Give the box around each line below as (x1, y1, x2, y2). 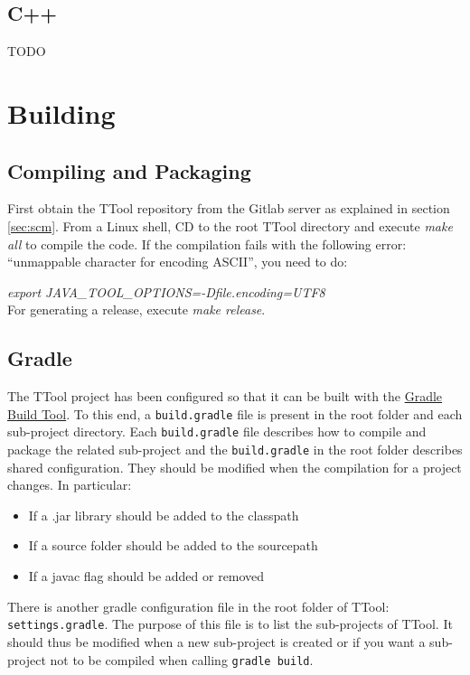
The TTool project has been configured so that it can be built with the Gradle (7, 387, 443, 406)
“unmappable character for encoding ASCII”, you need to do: (7, 252, 348, 271)
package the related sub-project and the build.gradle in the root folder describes (7, 440, 463, 459)
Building (7, 94, 116, 131)
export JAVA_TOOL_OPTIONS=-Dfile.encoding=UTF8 (7, 282, 325, 301)
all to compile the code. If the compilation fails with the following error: (7, 234, 407, 253)
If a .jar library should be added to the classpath (28, 505, 299, 524)
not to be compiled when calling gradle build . (50, 650, 314, 669)
